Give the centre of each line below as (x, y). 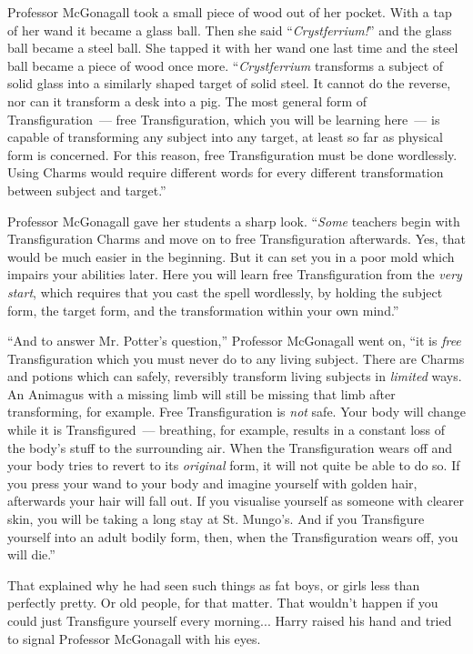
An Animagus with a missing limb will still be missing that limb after (201, 393)
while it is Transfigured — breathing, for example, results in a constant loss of (226, 430)
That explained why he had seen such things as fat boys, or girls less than (214, 584)
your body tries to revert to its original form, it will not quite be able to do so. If (234, 465)
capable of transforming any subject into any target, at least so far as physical (225, 137)
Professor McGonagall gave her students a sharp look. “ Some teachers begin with (234, 221)
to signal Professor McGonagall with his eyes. (134, 638)
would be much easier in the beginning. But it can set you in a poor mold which (231, 256)
